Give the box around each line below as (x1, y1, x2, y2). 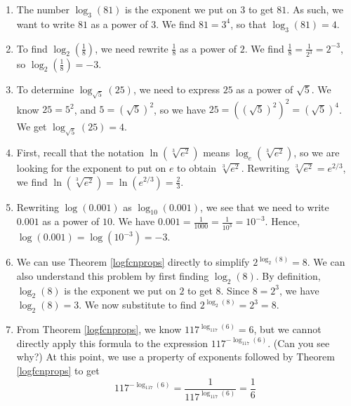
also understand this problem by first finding (16, 268, 209, 283)
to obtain (177, 160, 217, 175)
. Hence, (265, 214, 300, 229)
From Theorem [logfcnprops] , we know (16, 322, 182, 337)
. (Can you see (267, 335, 330, 350)
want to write (16, 16, 75, 31)
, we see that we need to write (200, 199, 329, 214)
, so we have (154, 102, 206, 116)
